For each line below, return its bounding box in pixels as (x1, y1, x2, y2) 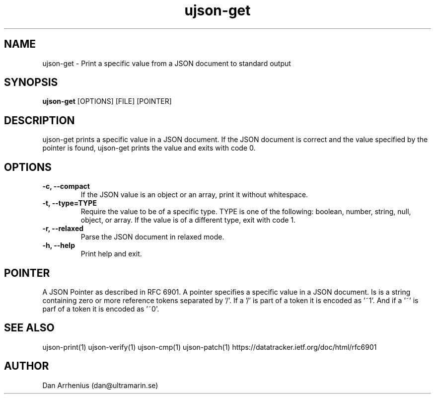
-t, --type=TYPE (42, 199, 97, 208)
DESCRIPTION (4, 114, 75, 127)
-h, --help (42, 241, 75, 250)
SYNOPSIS (4, 76, 58, 89)
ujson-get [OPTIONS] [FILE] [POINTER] (42, 97, 172, 106)
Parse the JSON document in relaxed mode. (80, 233, 224, 241)
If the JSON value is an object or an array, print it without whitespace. (80, 190, 308, 199)
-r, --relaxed (42, 224, 84, 233)
